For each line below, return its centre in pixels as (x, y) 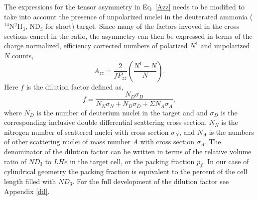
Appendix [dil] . (27, 191)
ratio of (15, 161)
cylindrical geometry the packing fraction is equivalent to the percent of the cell (126, 171)
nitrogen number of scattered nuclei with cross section (86, 132)
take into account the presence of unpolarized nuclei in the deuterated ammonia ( (129, 16)
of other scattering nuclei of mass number (67, 142)
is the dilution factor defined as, (75, 86)
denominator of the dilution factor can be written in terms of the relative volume (128, 151)
